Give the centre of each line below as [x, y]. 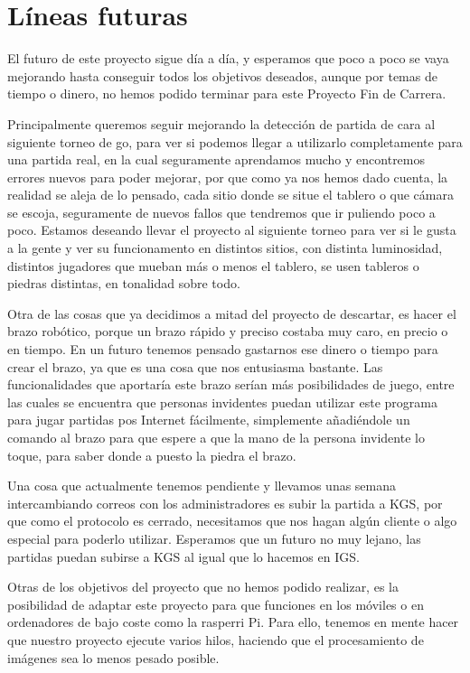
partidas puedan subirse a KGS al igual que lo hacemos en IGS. [183, 556]
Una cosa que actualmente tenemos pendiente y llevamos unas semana [202, 486]
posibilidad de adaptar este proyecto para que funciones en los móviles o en [216, 604]
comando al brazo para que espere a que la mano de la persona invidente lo [216, 437]
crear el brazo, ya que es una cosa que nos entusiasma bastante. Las [195, 366]
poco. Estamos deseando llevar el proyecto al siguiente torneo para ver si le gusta [232, 230]
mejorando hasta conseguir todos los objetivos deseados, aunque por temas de [222, 75]
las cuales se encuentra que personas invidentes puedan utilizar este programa [222, 402]
